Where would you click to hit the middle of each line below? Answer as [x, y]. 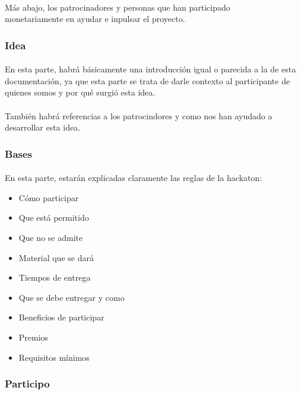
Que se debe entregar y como [72, 297]
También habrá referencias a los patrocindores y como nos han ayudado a [139, 115]
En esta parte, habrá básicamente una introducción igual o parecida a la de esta [150, 69]
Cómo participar [49, 197]
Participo [27, 384]
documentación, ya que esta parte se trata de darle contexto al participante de [148, 80]
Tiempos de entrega [55, 277]
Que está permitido [54, 217]
